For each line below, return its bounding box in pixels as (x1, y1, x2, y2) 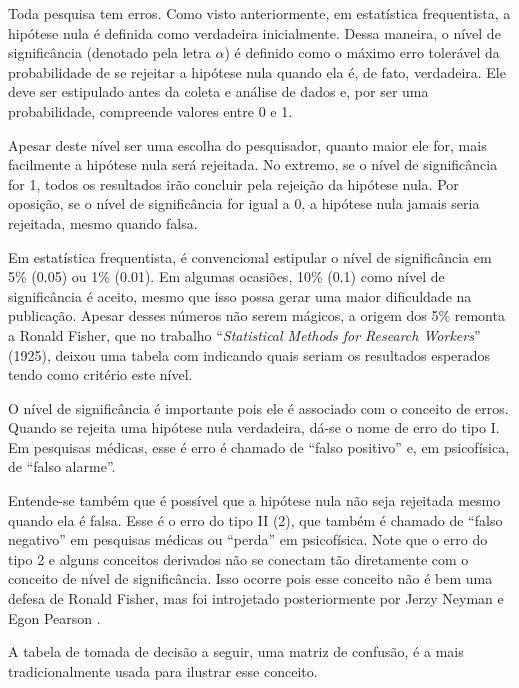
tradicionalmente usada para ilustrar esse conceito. (8, 660, 318, 681)
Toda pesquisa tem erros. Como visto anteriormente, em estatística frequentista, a (8, 3, 511, 23)
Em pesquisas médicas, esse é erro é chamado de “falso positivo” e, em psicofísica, (8, 436, 510, 457)
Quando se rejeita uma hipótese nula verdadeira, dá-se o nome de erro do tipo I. (8, 417, 500, 438)
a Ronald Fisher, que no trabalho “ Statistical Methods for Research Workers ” (8, 324, 481, 345)
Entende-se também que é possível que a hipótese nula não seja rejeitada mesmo (8, 490, 501, 511)
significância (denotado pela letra (8, 42, 211, 63)
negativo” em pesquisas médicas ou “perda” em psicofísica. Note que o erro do (8, 529, 488, 550)
